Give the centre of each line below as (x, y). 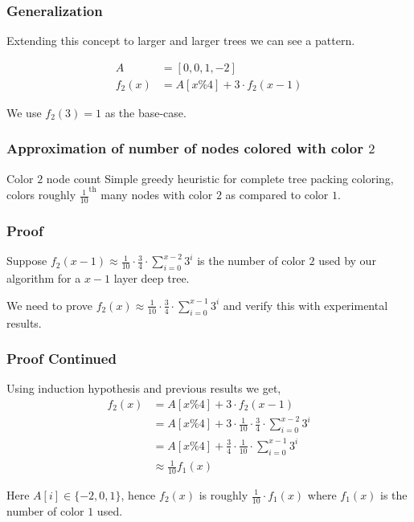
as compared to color (277, 195)
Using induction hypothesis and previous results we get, (144, 388)
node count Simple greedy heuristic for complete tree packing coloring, (220, 178)
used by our (347, 261)
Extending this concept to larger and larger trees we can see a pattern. (181, 41)
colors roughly (41, 195)
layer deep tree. (152, 278)
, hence (138, 495)
